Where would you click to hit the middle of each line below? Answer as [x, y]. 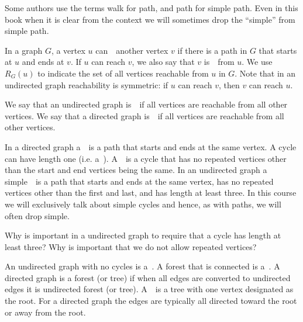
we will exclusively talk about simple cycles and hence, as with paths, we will [143, 204]
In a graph [24, 50]
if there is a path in [212, 50]
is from [219, 62]
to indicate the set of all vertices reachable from [123, 73]
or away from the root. [45, 312]
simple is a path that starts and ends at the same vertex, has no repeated [139, 181]
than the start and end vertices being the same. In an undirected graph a [136, 170]
